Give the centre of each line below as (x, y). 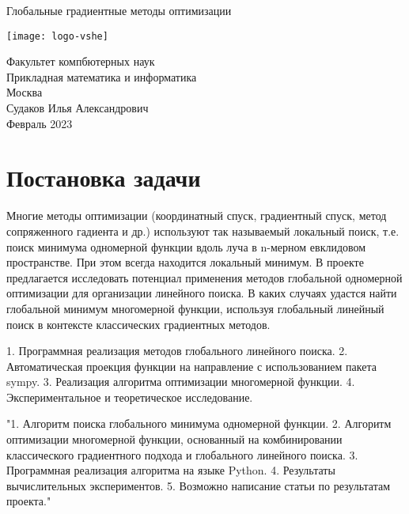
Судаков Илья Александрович (78, 108)
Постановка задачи (104, 178)
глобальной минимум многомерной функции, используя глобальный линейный (195, 308)
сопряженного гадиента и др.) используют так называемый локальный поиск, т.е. (203, 231)
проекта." (29, 501)
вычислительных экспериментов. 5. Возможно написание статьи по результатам (199, 485)
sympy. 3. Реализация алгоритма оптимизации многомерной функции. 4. (181, 382)
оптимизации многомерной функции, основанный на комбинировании (174, 439)
